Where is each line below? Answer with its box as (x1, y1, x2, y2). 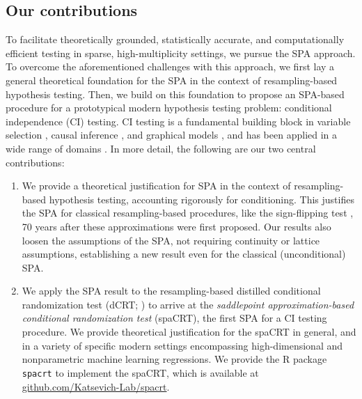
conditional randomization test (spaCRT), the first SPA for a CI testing (22, 311, 327, 325)
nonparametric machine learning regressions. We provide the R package (22, 352, 327, 366)
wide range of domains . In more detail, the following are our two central (6, 141, 316, 155)
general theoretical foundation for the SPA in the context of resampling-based (6, 72, 338, 87)
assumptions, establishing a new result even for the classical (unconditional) (22, 247, 346, 261)
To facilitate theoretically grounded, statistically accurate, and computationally (6, 32, 345, 47)
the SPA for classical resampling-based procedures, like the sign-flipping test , (22, 205, 354, 220)
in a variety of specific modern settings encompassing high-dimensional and (22, 338, 343, 352)
